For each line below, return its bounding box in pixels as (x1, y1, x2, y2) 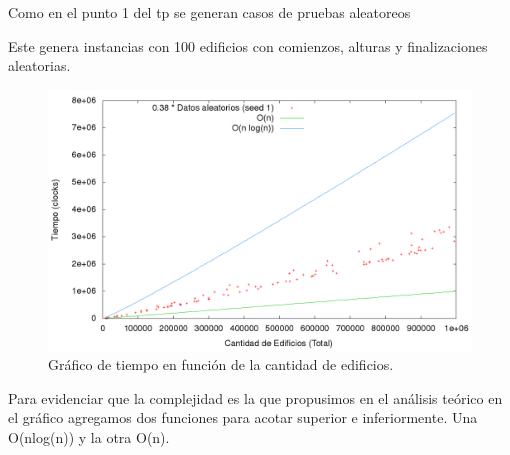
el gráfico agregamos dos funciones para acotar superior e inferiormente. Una (8, 407, 478, 428)
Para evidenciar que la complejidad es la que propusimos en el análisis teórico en (8, 387, 503, 408)
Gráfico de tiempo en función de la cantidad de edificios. (48, 354, 394, 375)
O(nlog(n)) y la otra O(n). (8, 427, 170, 448)
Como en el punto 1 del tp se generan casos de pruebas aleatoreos (8, 2, 411, 22)
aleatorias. (8, 55, 71, 76)
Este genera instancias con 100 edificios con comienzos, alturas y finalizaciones (8, 35, 488, 56)
